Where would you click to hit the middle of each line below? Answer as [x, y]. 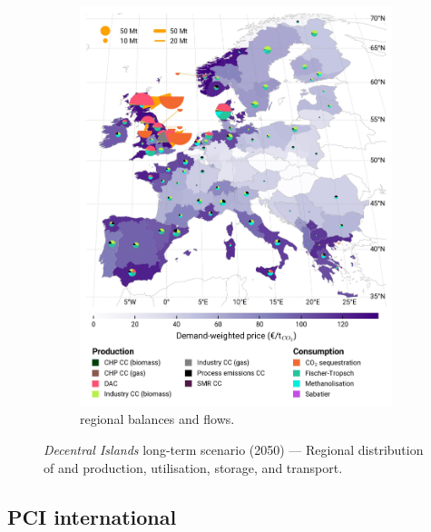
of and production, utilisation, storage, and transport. [193, 467]
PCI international [92, 516]
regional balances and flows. [157, 419]
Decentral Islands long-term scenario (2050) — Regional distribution [234, 449]
